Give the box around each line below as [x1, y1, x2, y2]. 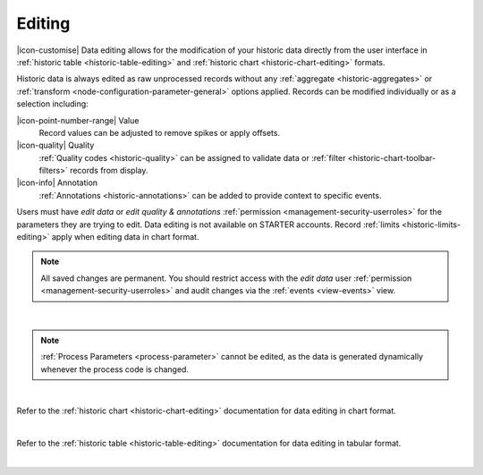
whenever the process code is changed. [40, 363, 190, 375]
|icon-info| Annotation [16, 177, 98, 188]
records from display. [70, 165, 148, 176]
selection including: [16, 98, 89, 109]
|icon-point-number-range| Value [16, 115, 140, 125]
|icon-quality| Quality [16, 140, 95, 151]
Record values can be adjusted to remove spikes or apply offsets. [38, 127, 281, 138]
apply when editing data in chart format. [51, 232, 199, 242]
